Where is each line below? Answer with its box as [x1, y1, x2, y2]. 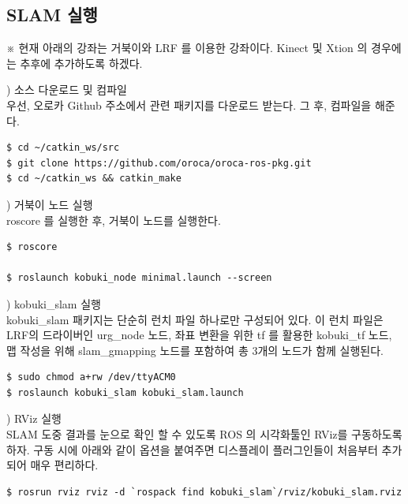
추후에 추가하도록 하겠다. [20, 54, 143, 71]
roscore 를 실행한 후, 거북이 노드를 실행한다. [6, 211, 221, 228]
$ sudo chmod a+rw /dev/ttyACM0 [6, 371, 176, 383]
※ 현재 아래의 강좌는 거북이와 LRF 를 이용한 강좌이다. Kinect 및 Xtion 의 [6, 39, 368, 56]
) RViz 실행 [6, 410, 62, 427]
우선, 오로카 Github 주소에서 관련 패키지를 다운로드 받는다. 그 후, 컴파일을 [6, 96, 372, 113]
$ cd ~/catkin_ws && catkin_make [6, 173, 182, 185]
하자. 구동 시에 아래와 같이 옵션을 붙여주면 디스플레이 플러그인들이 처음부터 [6, 441, 378, 457]
